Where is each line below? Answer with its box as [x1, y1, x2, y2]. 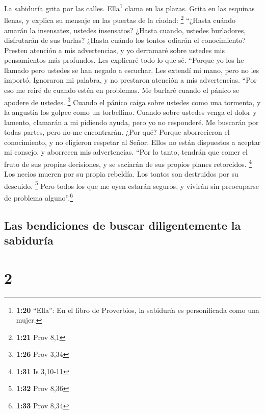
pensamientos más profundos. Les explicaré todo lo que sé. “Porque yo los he [4, 55, 244, 65]
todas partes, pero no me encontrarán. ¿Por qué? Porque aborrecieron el [4, 127, 230, 137]
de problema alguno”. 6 [4, 190, 73, 203]
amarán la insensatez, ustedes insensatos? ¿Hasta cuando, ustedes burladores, [4, 25, 246, 35]
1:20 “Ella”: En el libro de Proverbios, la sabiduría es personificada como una [16, 304, 259, 315]
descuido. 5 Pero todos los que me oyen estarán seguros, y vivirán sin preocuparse [4, 179, 259, 191]
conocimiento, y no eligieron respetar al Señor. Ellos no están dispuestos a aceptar [4, 136, 261, 147]
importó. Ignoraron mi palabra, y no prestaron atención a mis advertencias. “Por [4, 75, 257, 85]
